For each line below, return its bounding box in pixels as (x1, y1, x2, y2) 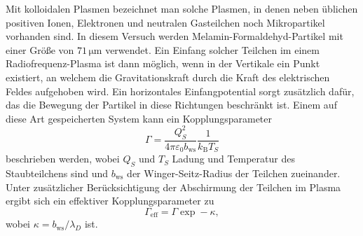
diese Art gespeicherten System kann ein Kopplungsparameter (6, 111, 273, 125)
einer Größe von (6, 42, 74, 57)
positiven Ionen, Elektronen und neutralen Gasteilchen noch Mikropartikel (6, 15, 325, 29)
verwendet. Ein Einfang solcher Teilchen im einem (105, 42, 320, 57)
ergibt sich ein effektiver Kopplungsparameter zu (6, 193, 214, 208)
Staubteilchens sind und (6, 165, 109, 180)
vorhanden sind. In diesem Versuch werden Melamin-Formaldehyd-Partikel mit (6, 29, 343, 43)
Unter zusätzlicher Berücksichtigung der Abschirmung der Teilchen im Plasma (6, 179, 341, 194)
